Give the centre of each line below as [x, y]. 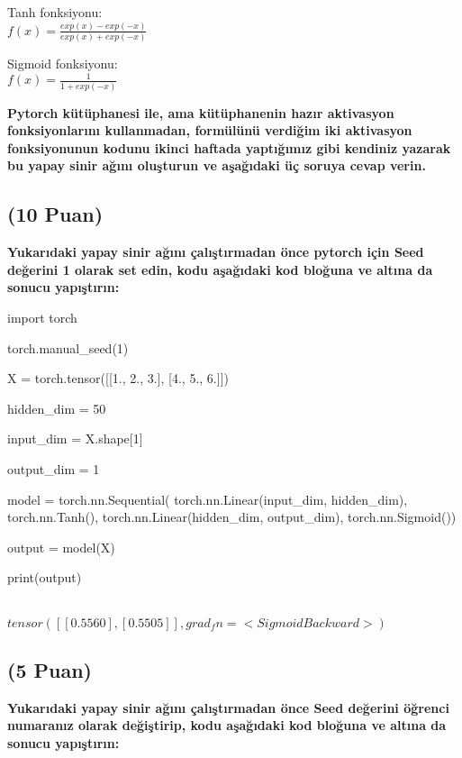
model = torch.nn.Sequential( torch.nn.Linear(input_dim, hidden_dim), [208, 499]
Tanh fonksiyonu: [55, 12]
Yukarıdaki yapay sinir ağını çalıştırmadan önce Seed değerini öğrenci [228, 707]
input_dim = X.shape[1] [75, 438]
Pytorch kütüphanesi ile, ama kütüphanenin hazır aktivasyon [201, 112]
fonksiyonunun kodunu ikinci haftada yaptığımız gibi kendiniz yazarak [229, 147]
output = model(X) [61, 547]
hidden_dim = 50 [57, 408]
